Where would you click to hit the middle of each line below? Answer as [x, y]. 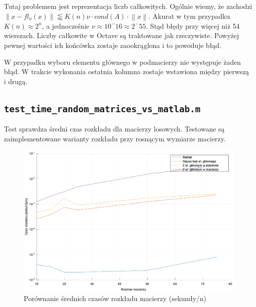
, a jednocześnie [66, 25]
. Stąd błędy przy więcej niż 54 [193, 25]
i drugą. [16, 81]
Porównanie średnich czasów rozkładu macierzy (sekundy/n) [115, 298]
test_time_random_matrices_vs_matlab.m [102, 109]
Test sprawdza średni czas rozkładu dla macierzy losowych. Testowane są [114, 129]
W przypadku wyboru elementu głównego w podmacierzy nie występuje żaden [123, 62]
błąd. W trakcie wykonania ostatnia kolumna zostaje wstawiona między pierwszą [127, 71]
